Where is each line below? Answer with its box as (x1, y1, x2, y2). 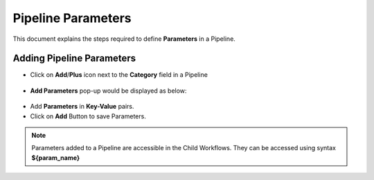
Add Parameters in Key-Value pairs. (30, 102, 134, 111)
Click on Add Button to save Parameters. (30, 111, 147, 120)
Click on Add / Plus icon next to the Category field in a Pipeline (30, 71, 208, 79)
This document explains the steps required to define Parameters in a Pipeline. (12, 35, 235, 43)
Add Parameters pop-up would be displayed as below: (30, 87, 187, 95)
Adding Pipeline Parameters (12, 53, 136, 64)
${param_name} (31, 153, 80, 162)
